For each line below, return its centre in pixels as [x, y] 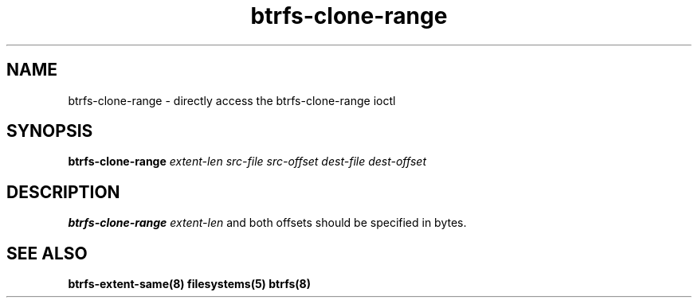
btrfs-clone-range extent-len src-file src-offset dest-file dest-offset [247, 162]
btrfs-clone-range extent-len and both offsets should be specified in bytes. [267, 223]
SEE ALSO [47, 253]
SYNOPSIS [50, 131]
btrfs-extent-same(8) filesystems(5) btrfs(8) [189, 284]
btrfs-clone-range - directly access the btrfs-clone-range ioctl [232, 100]
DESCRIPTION [63, 192]
